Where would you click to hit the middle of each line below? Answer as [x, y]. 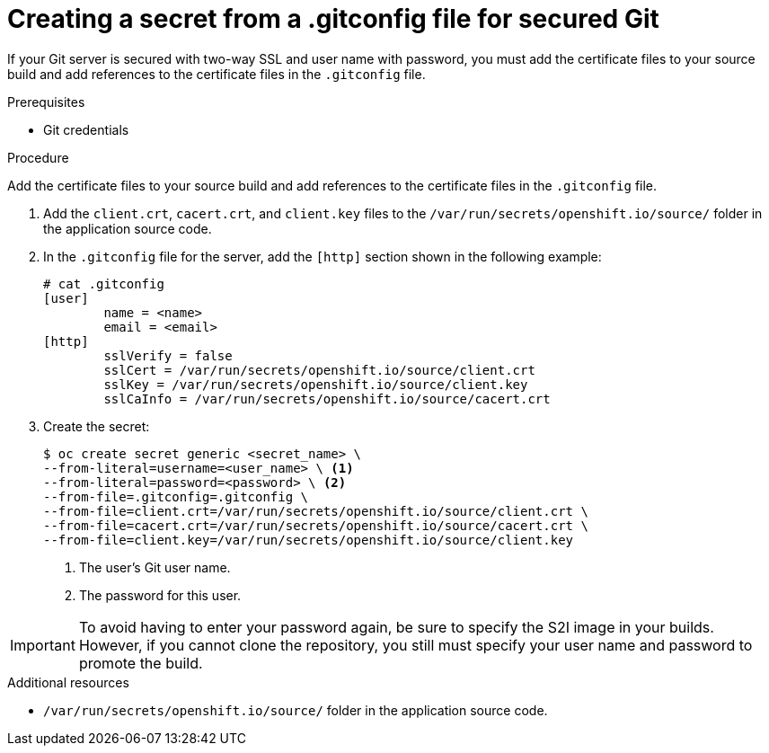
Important [43, 645]
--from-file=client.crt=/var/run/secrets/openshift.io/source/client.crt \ [316, 511]
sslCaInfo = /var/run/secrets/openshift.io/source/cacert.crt [327, 399]
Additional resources [68, 682]
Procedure [38, 157]
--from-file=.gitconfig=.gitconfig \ [176, 496]
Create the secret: [97, 426]
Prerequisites [46, 102]
